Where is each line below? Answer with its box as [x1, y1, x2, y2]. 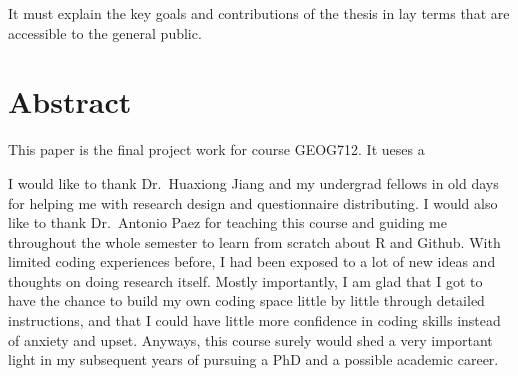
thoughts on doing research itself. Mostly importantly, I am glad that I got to [8, 270, 483, 291]
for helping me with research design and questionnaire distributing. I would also [8, 192, 498, 213]
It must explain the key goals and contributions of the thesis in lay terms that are [8, 3, 510, 23]
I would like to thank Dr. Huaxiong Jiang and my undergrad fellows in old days [8, 172, 499, 193]
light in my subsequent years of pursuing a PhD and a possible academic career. [8, 349, 499, 370]
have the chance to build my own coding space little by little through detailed [8, 290, 485, 311]
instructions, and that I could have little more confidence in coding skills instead [8, 310, 501, 331]
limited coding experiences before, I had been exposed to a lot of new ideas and [8, 251, 496, 272]
